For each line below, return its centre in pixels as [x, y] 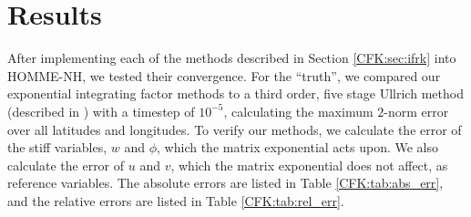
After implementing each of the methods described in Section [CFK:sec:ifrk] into [232, 58]
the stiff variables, [57, 147]
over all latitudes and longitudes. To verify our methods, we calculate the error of [235, 129]
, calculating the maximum [298, 111]
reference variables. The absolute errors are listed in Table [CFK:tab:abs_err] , [225, 183]
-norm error [416, 111]
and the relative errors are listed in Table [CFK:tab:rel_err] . [176, 200]
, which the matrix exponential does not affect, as [309, 165]
